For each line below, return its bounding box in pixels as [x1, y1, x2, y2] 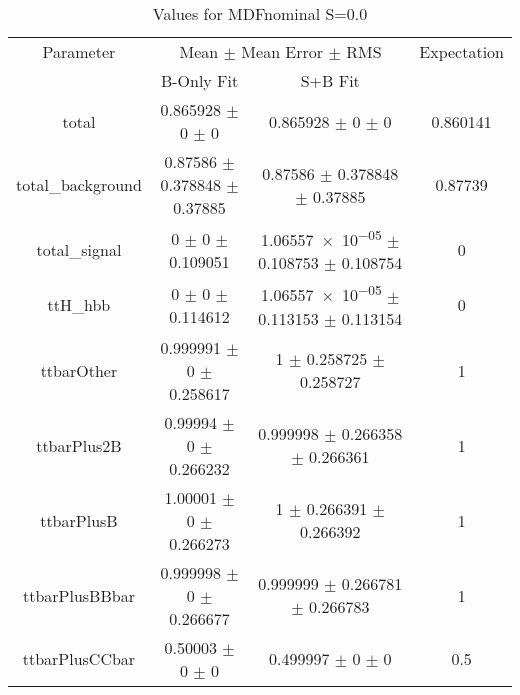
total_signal [36, 238, 122, 262]
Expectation [419, 40, 504, 63]
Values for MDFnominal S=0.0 [152, 2, 368, 25]
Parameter [42, 40, 116, 63]
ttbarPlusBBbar [22, 583, 135, 607]
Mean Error [241, 40, 324, 63]
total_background [16, 173, 142, 196]
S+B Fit [300, 69, 360, 92]
